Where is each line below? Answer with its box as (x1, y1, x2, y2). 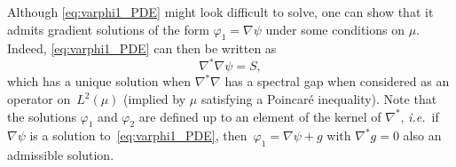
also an (403, 126, 442, 145)
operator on (7, 90, 71, 108)
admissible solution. (7, 146, 114, 164)
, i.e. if (400, 107, 439, 125)
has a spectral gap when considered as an (224, 72, 450, 91)
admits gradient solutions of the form (7, 20, 209, 38)
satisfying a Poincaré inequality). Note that (200, 90, 437, 108)
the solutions (7, 107, 76, 125)
